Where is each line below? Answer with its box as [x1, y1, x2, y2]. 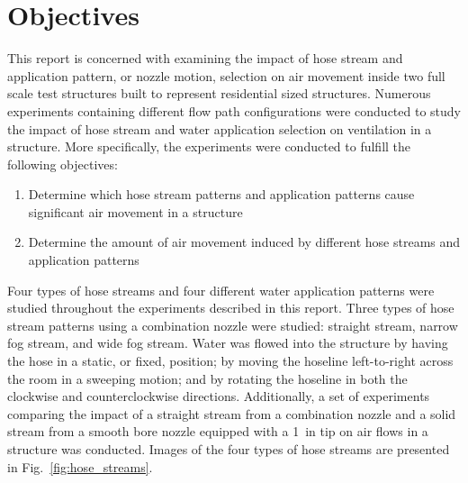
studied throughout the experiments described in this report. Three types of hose [7, 298, 454, 317]
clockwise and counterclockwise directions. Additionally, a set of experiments [7, 387, 430, 406]
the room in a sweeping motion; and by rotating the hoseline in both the [7, 369, 408, 387]
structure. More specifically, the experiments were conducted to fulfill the [7, 137, 411, 156]
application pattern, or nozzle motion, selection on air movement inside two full [7, 66, 445, 85]
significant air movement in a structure [28, 202, 243, 221]
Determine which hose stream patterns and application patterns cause [28, 185, 415, 204]
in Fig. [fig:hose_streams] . [7, 457, 153, 476]
